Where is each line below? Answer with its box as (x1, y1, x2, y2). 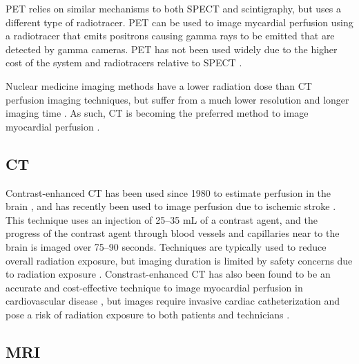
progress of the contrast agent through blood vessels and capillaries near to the (6, 226, 340, 240)
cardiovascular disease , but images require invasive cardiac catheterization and (6, 294, 340, 308)
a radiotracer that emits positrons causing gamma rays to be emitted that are (6, 28, 335, 43)
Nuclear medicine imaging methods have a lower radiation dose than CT (6, 78, 312, 93)
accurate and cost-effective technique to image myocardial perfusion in (6, 280, 303, 294)
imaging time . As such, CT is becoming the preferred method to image (6, 106, 309, 120)
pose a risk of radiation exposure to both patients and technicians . (6, 307, 290, 321)
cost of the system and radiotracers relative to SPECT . (6, 55, 242, 70)
